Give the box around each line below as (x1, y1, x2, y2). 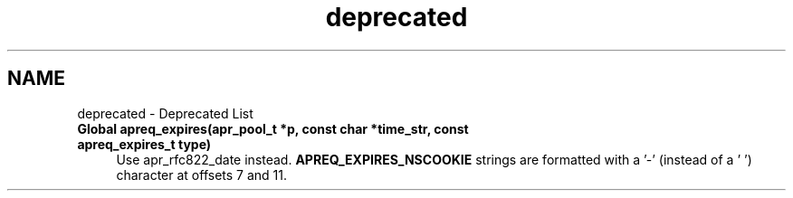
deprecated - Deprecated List (77, 105, 253, 121)
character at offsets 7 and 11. (116, 166, 287, 183)
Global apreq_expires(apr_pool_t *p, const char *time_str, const (77, 120, 469, 137)
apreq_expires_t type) (77, 136, 212, 152)
